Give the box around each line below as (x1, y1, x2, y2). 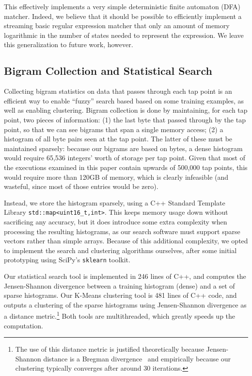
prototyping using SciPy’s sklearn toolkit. (4, 255, 130, 265)
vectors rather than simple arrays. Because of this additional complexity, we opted (4, 236, 248, 246)
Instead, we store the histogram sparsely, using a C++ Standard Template (4, 197, 225, 207)
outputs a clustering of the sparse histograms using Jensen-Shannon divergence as (4, 299, 247, 309)
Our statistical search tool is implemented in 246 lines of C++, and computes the (4, 271, 246, 281)
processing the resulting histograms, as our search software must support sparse (4, 226, 240, 236)
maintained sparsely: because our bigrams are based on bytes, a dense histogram (4, 143, 243, 153)
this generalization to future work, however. (4, 39, 133, 50)
